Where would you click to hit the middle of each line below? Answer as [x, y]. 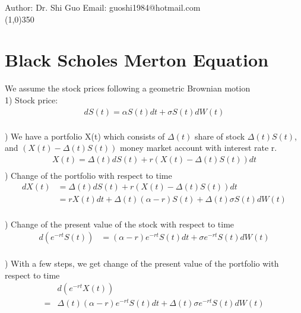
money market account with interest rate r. [198, 148]
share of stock [220, 136]
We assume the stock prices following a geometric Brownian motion [128, 88]
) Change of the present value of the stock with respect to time [120, 224]
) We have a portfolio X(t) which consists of [85, 136]
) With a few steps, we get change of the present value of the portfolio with [142, 263]
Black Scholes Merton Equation [137, 60]
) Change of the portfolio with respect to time [88, 175]
